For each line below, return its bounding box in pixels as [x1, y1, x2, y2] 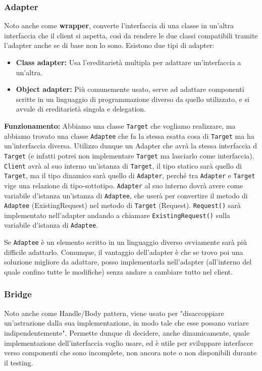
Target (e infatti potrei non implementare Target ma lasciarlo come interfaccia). [4, 150, 254, 161]
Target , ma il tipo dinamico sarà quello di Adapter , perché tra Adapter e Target [4, 170, 255, 181]
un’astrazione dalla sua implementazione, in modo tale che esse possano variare [4, 317, 249, 328]
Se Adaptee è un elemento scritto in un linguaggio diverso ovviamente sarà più [4, 237, 247, 247]
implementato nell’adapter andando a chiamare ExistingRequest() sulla [4, 209, 230, 220]
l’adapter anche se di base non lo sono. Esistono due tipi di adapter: [4, 40, 215, 50]
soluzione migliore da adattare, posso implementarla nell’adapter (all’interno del [4, 256, 252, 267]
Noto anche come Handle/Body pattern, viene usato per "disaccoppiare [4, 307, 224, 318]
